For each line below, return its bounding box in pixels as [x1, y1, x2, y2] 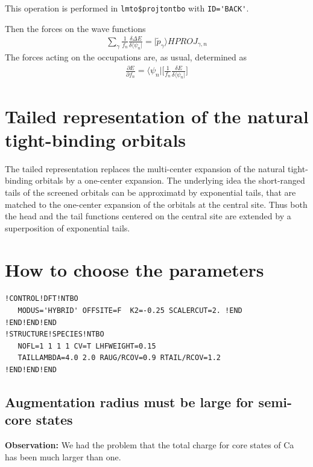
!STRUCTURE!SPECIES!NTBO [5, 330, 104, 339]
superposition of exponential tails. [5, 221, 130, 234]
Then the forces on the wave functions [5, 22, 146, 34]
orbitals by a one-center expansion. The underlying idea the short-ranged [35, 174, 305, 187]
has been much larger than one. [5, 450, 121, 463]
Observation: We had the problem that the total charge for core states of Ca [5, 439, 294, 451]
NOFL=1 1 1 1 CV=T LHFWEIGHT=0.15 [17, 341, 156, 350]
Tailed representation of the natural [5, 103, 309, 128]
